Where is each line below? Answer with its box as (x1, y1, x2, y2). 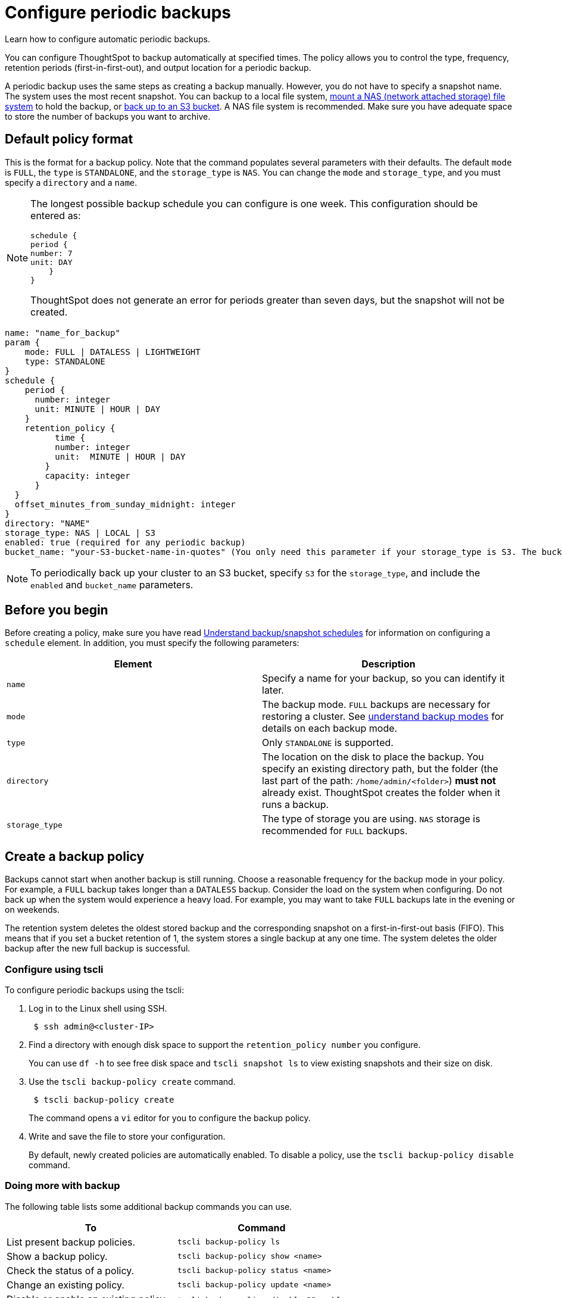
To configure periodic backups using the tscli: (5, 985, 185, 996)
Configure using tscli (5, 963, 104, 975)
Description (361, 658, 416, 670)
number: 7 (30, 248, 73, 258)
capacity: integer (45, 470, 130, 480)
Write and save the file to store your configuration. (29, 1131, 226, 1142)
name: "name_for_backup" (5, 327, 120, 338)
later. (262, 684, 284, 697)
